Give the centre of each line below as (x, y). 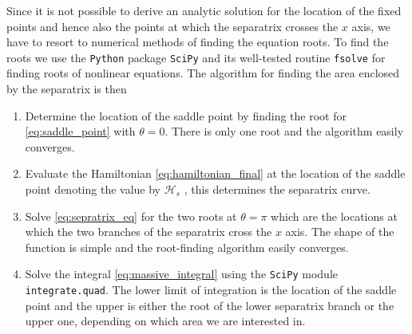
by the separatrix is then (67, 89)
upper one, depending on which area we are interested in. (165, 321)
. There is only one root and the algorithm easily (284, 131)
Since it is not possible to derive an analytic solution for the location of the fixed (204, 10)
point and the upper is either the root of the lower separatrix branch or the (210, 305)
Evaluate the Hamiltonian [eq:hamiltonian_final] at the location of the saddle (215, 173)
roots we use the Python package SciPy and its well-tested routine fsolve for (196, 57)
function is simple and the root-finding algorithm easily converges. (187, 247)
